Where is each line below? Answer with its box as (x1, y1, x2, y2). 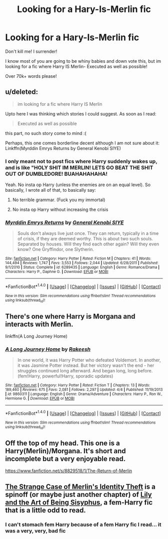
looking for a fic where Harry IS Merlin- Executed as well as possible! (5, 63, 147, 69)
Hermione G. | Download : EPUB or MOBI (5, 396, 75, 401)
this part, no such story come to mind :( (5, 130, 86, 136)
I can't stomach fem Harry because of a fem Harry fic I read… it (5, 521, 161, 528)
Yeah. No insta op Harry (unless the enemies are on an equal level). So (5, 182, 151, 188)
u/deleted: (5, 88, 38, 96)
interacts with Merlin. (5, 320, 73, 328)
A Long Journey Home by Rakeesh (5, 346, 91, 353)
